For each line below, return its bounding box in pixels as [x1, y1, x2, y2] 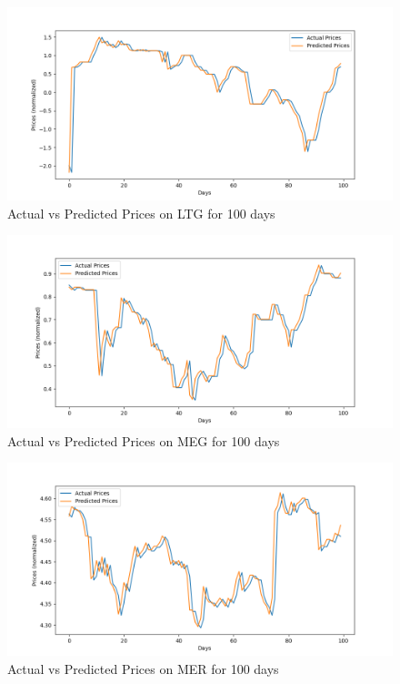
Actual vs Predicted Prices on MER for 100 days [7, 658, 279, 678]
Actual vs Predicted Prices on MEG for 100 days [7, 431, 280, 450]
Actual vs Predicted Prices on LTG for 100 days [7, 203, 275, 222]
